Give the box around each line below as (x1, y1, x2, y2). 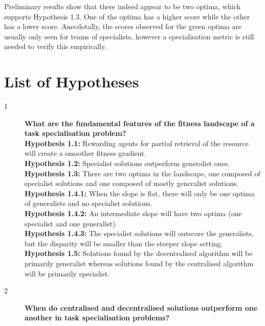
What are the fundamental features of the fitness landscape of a (25, 118, 255, 128)
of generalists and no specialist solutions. (25, 198, 152, 208)
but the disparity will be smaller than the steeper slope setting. (25, 238, 223, 248)
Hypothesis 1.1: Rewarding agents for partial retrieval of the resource (25, 137, 249, 148)
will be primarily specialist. (25, 268, 110, 278)
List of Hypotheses (4, 71, 139, 92)
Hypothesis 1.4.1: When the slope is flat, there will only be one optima (25, 188, 255, 198)
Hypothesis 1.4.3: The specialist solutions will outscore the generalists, (25, 228, 254, 239)
